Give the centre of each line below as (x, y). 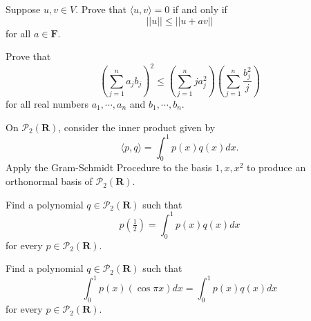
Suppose (23, 9)
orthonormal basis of (49, 181)
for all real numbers (47, 104)
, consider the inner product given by (137, 127)
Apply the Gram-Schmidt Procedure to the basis (109, 167)
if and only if (200, 9)
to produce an (276, 167)
